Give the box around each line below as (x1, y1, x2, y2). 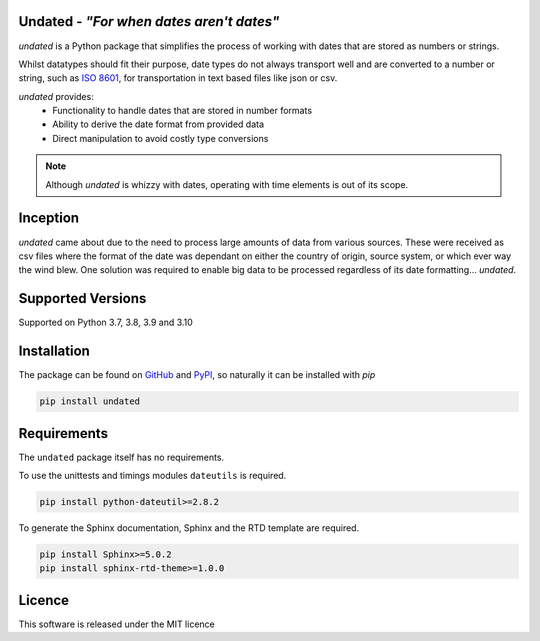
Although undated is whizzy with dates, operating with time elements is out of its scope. (45, 178, 409, 190)
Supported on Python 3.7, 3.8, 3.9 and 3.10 (18, 316, 194, 329)
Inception (18, 210, 80, 227)
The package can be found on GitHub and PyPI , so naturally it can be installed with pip (18, 369, 376, 381)
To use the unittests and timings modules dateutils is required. (18, 470, 287, 482)
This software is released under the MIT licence (18, 618, 215, 630)
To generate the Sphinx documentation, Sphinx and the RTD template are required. (18, 521, 360, 534)
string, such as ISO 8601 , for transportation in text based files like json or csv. (18, 72, 338, 84)
